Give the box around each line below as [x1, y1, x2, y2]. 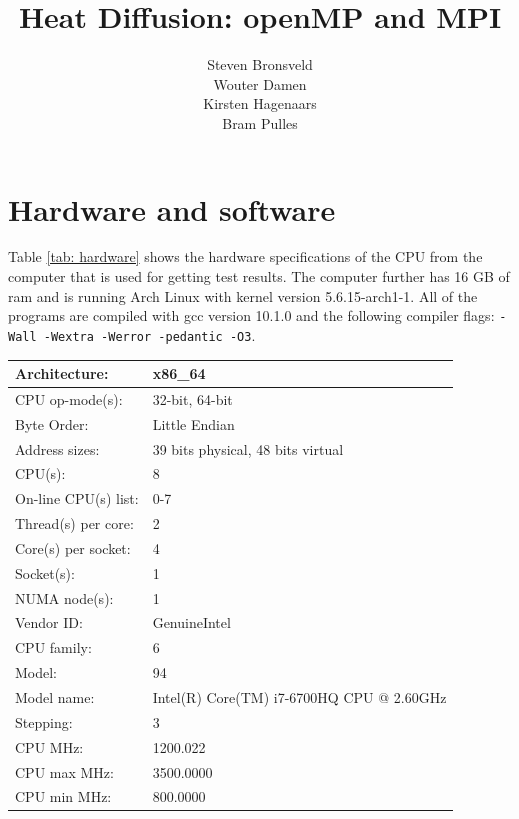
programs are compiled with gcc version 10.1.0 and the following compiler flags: [8, 305, 495, 326]
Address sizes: [15, 438, 100, 459]
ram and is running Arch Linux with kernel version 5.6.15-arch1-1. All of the [8, 285, 478, 306]
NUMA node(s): [15, 587, 114, 608]
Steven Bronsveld [207, 54, 313, 75]
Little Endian [152, 413, 235, 434]
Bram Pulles [222, 112, 298, 133]
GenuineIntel [152, 612, 231, 633]
